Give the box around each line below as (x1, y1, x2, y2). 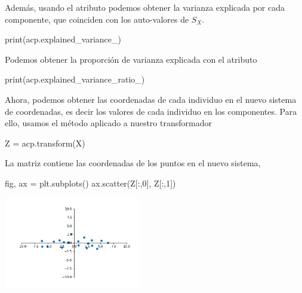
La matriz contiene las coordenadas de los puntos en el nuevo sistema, (5, 157, 261, 169)
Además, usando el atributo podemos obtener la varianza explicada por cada (5, 1, 285, 13)
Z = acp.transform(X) (5, 136, 85, 149)
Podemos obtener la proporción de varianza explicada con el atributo (5, 53, 257, 65)
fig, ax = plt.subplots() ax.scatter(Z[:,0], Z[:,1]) (5, 176, 176, 189)
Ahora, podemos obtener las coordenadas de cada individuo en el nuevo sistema (5, 93, 297, 105)
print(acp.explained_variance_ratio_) (5, 73, 145, 86)
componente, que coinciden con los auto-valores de (5, 13, 189, 25)
